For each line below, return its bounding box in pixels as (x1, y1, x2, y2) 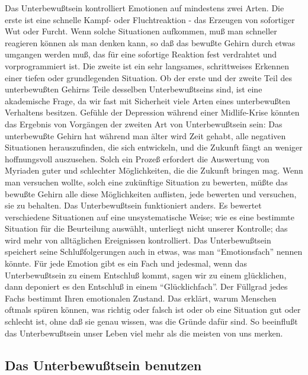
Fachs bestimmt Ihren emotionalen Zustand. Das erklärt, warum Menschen (5, 291, 277, 304)
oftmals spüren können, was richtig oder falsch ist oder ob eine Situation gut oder (5, 303, 301, 316)
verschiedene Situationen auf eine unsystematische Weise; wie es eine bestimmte (5, 210, 294, 223)
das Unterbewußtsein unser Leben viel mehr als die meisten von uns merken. (5, 326, 283, 339)
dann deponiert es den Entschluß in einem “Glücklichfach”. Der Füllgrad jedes (5, 280, 288, 293)
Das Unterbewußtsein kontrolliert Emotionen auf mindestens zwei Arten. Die (5, 2, 284, 14)
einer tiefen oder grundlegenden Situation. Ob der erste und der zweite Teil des (5, 71, 292, 84)
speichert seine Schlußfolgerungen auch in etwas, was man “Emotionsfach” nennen (5, 245, 303, 258)
